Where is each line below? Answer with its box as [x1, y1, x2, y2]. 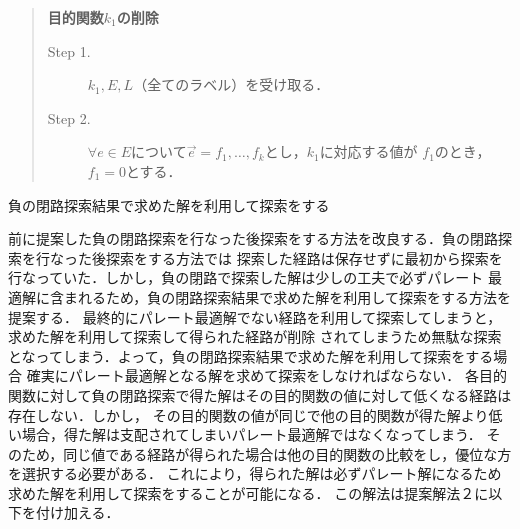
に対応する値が [319, 141, 418, 162]
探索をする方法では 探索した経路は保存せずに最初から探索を [105, 247, 503, 268]
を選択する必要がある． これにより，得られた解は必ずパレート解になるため [8, 463, 502, 484]
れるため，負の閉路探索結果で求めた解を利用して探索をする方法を [77, 286, 511, 307]
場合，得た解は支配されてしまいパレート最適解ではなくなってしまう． [21, 424, 482, 445]
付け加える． [35, 502, 120, 523]
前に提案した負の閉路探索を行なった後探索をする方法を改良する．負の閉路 [8, 228, 498, 249]
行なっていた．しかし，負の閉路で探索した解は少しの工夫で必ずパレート [8, 267, 484, 288]
